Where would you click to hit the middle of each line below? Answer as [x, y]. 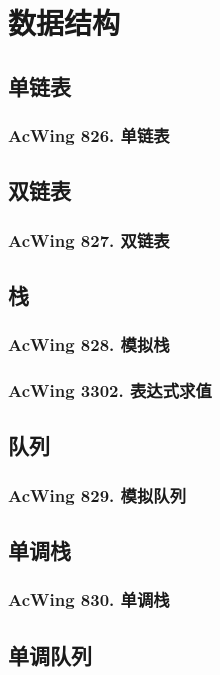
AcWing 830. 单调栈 [89, 599]
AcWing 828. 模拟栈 [89, 344]
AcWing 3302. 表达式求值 [110, 390]
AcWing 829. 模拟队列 [97, 494]
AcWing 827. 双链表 [89, 239]
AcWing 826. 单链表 [89, 135]
